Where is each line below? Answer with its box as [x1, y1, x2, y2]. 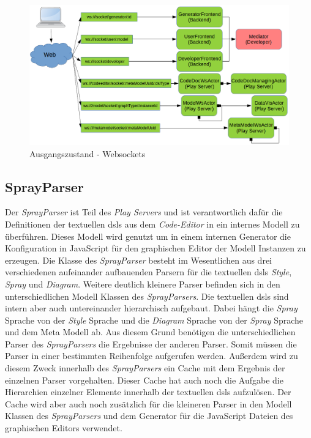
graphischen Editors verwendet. [5, 421, 122, 434]
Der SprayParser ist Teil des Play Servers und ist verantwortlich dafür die [5, 206, 283, 218]
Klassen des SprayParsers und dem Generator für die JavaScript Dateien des [5, 409, 293, 422]
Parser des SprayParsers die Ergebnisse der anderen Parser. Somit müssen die [5, 337, 297, 350]
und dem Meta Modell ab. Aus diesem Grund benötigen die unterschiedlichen [5, 325, 296, 338]
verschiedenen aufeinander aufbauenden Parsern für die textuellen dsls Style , [5, 265, 292, 278]
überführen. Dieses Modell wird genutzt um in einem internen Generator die [5, 229, 291, 242]
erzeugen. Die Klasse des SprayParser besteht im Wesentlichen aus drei [5, 253, 272, 266]
